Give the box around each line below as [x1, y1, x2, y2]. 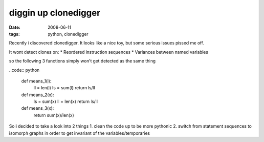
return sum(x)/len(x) [33, 112, 74, 118]
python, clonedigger [47, 31, 88, 37]
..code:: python [9, 67, 40, 73]
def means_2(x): [21, 92, 54, 98]
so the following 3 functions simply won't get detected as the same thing [9, 58, 156, 64]
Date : [9, 24, 21, 30]
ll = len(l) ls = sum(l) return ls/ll [33, 85, 95, 91]
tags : [9, 31, 20, 37]
